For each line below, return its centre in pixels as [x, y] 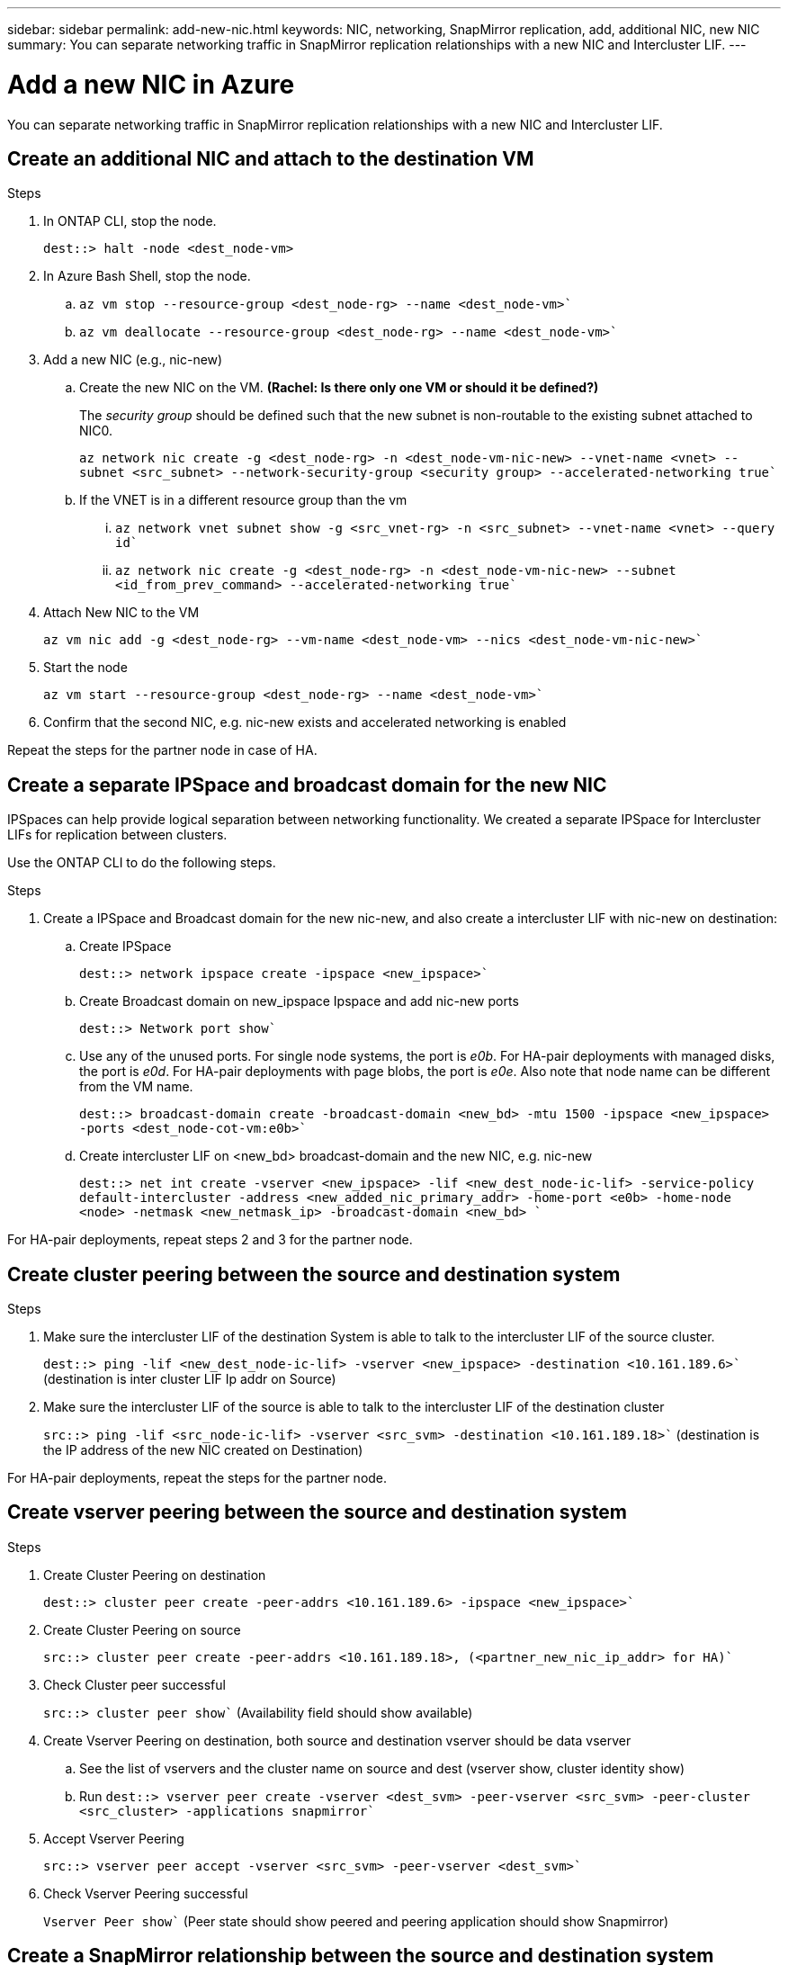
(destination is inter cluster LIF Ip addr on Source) [190, 1379]
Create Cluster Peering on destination [155, 1575]
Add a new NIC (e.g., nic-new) [133, 360]
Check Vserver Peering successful [146, 1893]
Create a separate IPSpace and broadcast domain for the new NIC [307, 785]
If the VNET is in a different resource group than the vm [243, 500]
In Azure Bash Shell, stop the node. [147, 276]
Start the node [85, 668]
